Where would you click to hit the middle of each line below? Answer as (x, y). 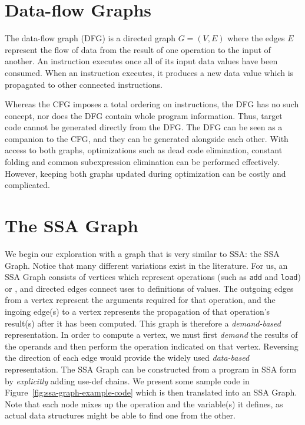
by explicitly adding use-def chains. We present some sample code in (127, 380)
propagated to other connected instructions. (84, 84)
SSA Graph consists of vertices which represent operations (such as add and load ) (153, 277)
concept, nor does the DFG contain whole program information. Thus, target (144, 115)
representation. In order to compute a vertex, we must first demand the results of (151, 335)
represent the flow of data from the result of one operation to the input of (138, 49)
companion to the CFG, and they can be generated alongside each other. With (147, 138)
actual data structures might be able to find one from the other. (120, 415)
